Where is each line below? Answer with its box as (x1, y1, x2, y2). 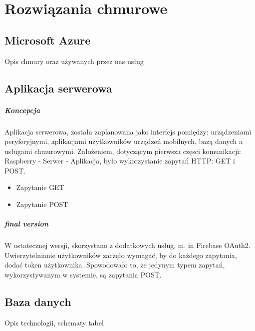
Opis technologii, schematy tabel (4, 317, 104, 327)
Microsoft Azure (4, 32, 91, 47)
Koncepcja (4, 104, 40, 115)
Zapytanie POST (16, 199, 68, 209)
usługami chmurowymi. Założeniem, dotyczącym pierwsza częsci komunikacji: (4, 145, 241, 156)
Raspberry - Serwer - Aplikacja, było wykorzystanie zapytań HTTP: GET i (4, 155, 235, 166)
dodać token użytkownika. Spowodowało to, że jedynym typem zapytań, (4, 259, 225, 270)
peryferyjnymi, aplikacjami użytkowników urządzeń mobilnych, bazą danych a (4, 136, 243, 146)
